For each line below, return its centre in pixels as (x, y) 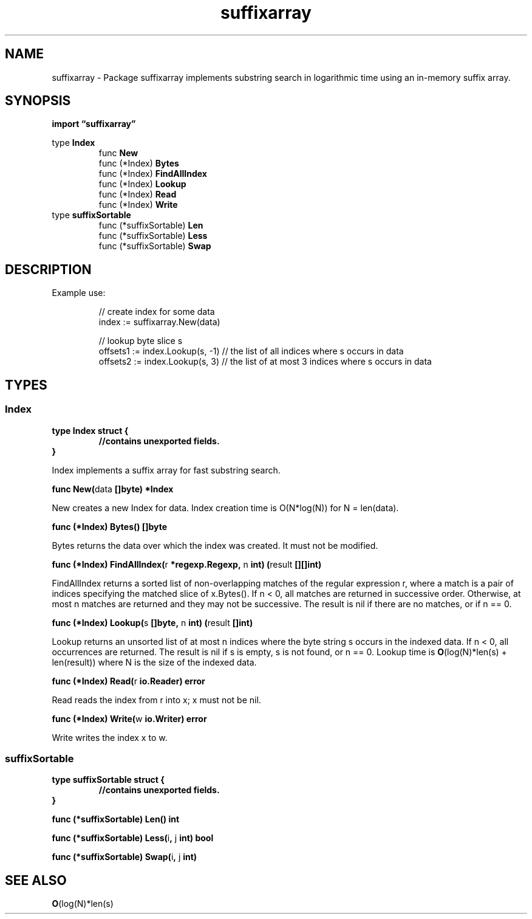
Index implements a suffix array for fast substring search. (166, 470)
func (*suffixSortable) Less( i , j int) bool (133, 838)
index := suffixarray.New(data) (159, 322)
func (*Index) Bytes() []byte (109, 526)
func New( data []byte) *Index (113, 489)
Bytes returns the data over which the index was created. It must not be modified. (215, 545)
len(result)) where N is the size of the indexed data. (154, 662)
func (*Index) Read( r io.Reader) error (128, 681)
